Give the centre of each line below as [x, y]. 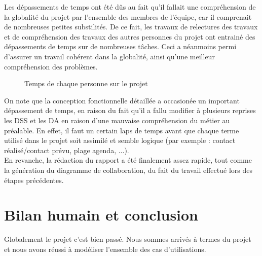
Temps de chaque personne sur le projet [86, 83]
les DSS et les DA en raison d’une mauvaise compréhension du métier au [117, 120]
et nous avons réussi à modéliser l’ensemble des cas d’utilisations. [105, 249]
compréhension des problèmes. [51, 66]
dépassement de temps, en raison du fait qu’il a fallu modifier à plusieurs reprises [130, 110]
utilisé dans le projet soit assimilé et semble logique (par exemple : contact [120, 140]
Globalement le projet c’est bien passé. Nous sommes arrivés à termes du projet [128, 239]
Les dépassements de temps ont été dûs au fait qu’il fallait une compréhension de [130, 7]
